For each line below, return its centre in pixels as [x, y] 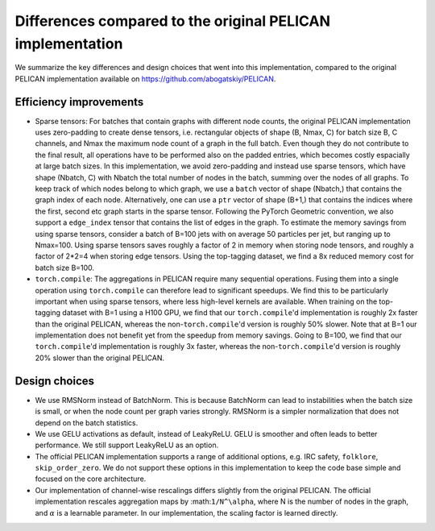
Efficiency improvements [79, 102]
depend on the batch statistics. [87, 422]
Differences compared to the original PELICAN [172, 21]
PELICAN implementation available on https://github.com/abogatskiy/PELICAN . [145, 79]
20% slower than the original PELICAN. [100, 358]
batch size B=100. [65, 268]
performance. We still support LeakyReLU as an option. [127, 445]
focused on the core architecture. [91, 479]
